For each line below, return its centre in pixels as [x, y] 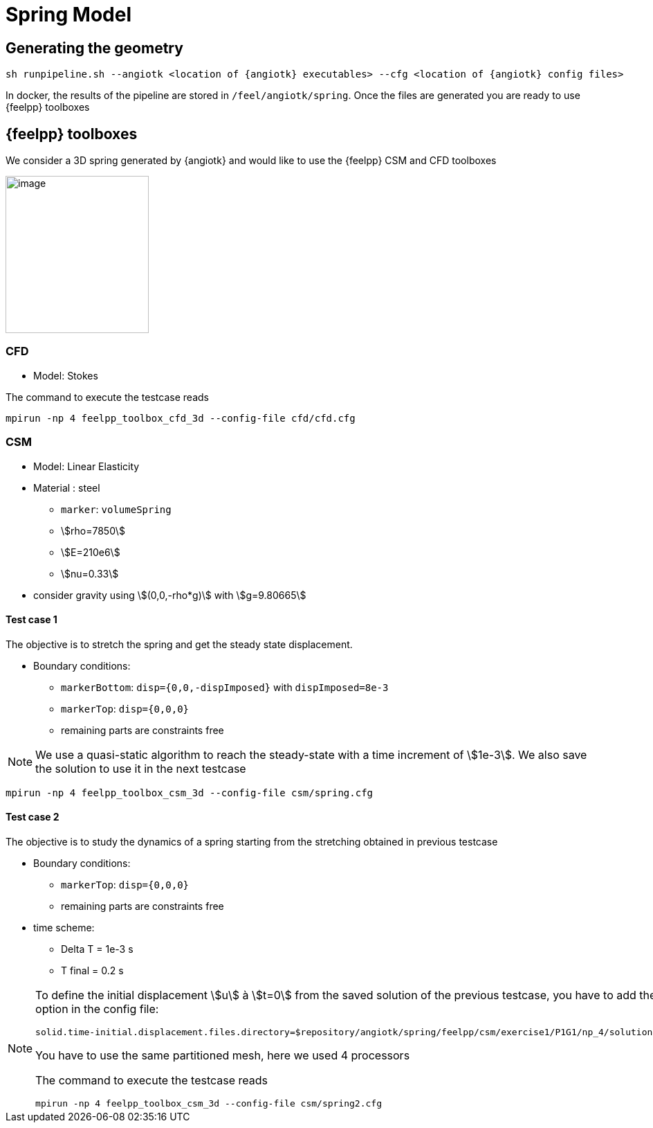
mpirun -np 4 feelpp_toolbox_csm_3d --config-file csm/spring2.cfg [209, 1103]
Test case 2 [33, 817]
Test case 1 [31, 620]
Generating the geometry [94, 48]
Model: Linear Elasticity [86, 466]
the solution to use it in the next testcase [141, 768]
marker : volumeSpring [116, 509]
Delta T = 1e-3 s [97, 949]
